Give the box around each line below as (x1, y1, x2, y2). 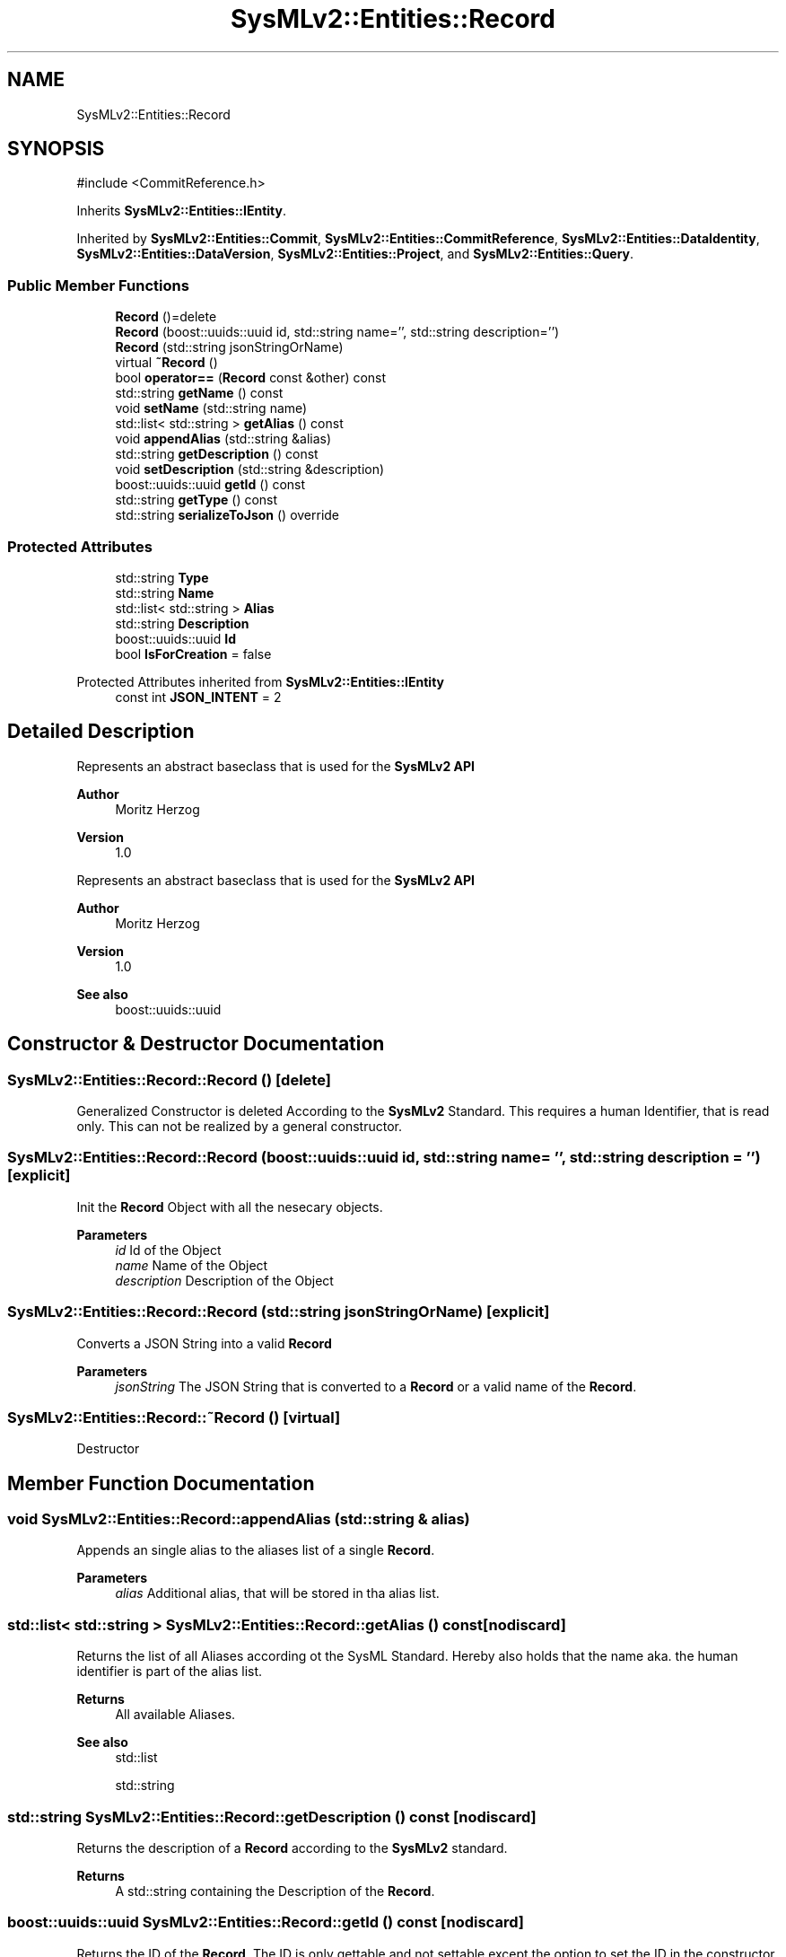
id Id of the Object (115, 1242, 222, 1258)
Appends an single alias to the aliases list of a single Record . (76, 1542, 435, 1558)
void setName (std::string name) (115, 400, 308, 417)
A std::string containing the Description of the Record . (115, 1882, 435, 1899)
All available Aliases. (115, 1707, 236, 1723)
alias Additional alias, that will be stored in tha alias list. (115, 1585, 440, 1602)
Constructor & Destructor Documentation (7, 1032, 385, 1056)
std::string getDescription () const (115, 446, 319, 462)
